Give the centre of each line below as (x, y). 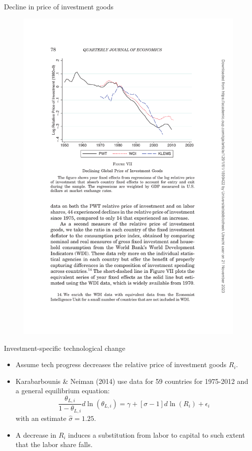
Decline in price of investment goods (59, 6)
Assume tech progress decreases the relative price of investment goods (121, 364)
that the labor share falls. (54, 444)
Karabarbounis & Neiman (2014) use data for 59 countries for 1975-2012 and (132, 381)
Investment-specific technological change (65, 348)
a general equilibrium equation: (63, 391)
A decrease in (36, 434)
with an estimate (41, 418)
